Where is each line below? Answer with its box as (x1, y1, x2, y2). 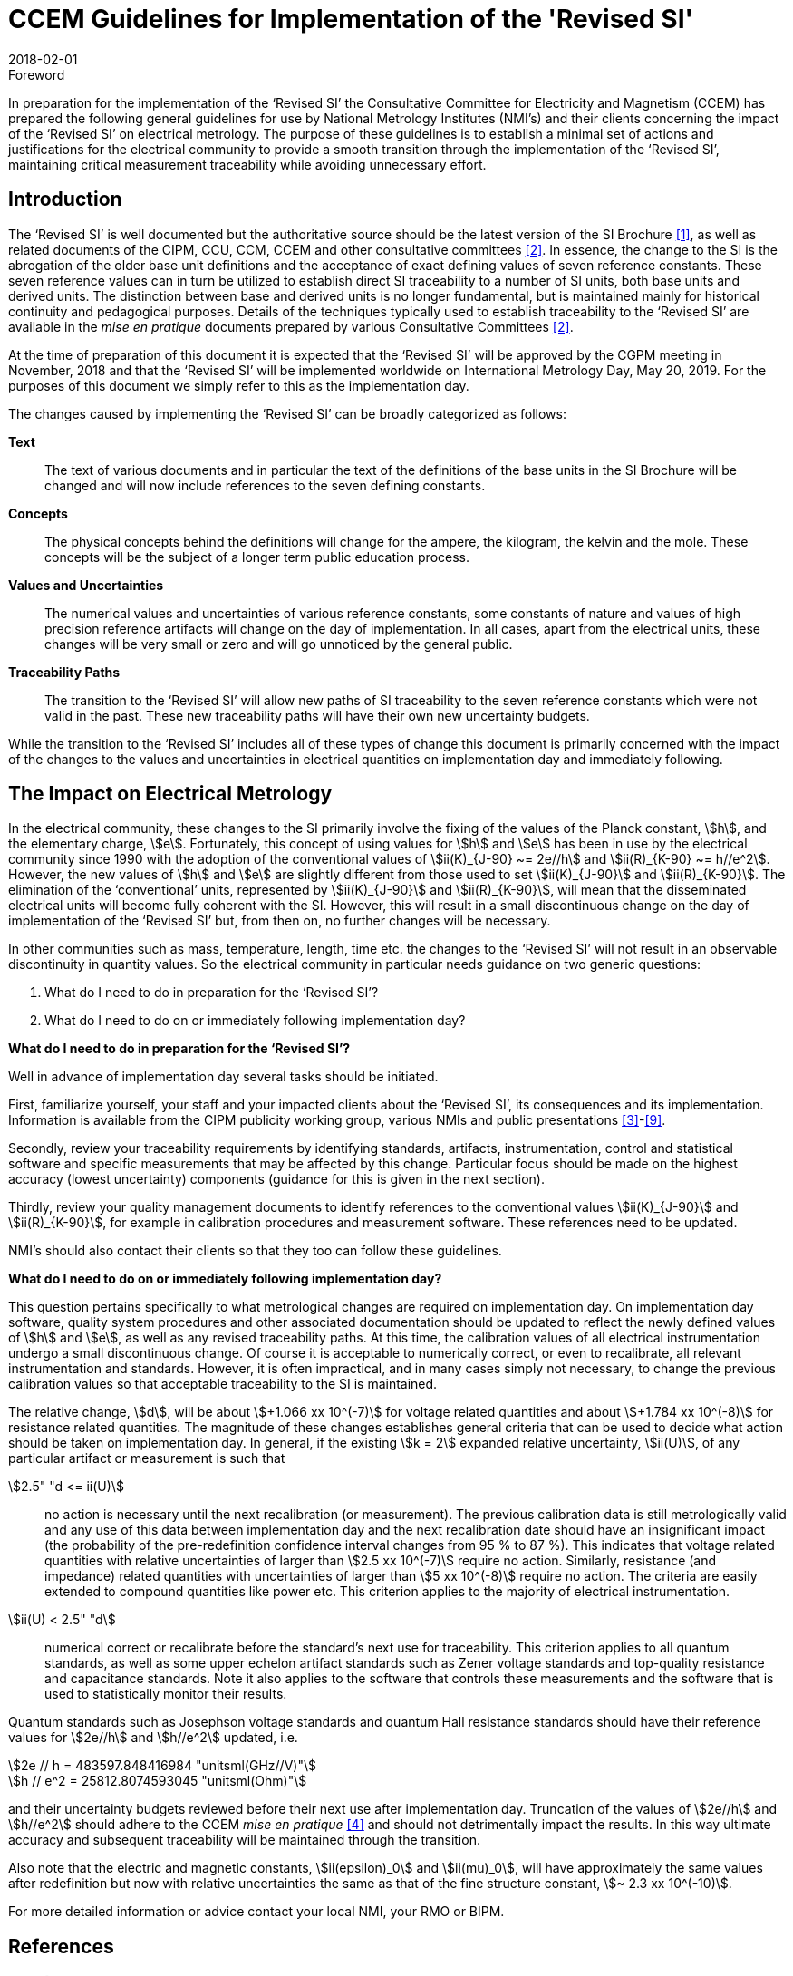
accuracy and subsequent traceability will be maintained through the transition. (8, 1832, 480, 1848)
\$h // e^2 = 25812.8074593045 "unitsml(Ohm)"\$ (8, 1773, 307, 1789)
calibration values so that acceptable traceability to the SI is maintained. (8, 1376, 438, 1392)
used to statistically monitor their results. (44, 1686, 287, 1702)
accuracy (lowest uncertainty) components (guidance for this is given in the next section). (8, 1171, 545, 1187)
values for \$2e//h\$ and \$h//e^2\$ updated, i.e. (8, 1729, 298, 1746)
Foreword (8, 66, 65, 82)
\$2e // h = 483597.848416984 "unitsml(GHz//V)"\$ (8, 1758, 316, 1774)
